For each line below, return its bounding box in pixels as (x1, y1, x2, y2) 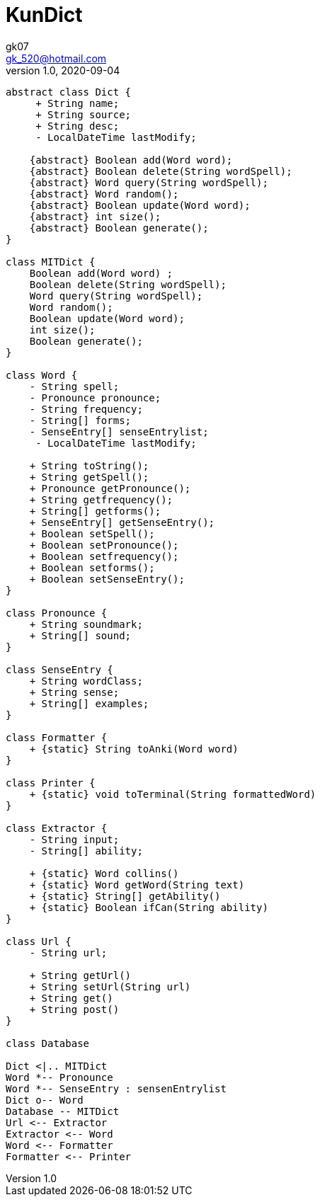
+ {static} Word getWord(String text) (29, 878, 245, 891)
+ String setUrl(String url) (29, 980, 191, 992)
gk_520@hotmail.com (6, 52, 107, 64)
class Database (6, 1037, 90, 1049)
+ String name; (35, 97, 120, 109)
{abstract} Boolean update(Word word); (29, 199, 251, 211)
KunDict (6, 3, 83, 27)
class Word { (6, 369, 78, 381)
